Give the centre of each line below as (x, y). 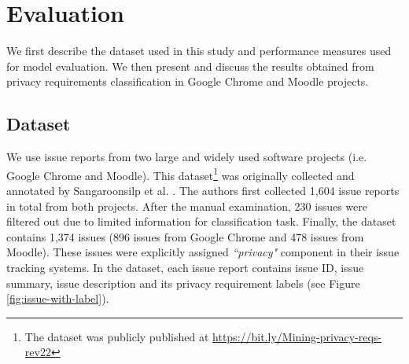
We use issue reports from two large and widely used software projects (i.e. (187, 157)
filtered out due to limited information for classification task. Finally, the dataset (201, 221)
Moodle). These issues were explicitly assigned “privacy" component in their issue (203, 252)
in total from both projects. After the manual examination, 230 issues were (187, 206)
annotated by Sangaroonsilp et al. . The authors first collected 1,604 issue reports (203, 190)
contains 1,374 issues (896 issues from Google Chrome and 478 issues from (185, 236)
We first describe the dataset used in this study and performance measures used (199, 51)
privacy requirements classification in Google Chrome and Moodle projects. (188, 81)
